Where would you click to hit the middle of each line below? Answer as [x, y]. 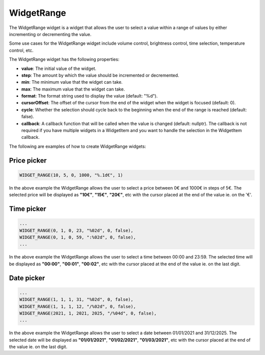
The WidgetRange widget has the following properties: [64, 60]
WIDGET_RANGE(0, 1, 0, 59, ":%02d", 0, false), [78, 237]
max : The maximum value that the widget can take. [73, 89]
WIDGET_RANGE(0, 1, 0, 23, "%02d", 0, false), [76, 230]
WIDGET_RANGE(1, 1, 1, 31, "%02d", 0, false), [76, 300]
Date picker [27, 278]
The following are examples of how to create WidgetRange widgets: [78, 146]
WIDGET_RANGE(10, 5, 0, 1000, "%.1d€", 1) [71, 175]
